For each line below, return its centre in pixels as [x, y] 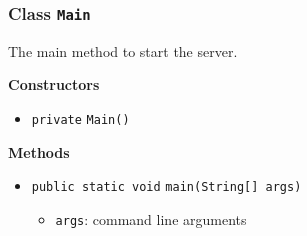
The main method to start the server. [123, 50]
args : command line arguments [151, 218]
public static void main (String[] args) [166, 187]
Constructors [54, 84]
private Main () [80, 119]
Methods [39, 151]
